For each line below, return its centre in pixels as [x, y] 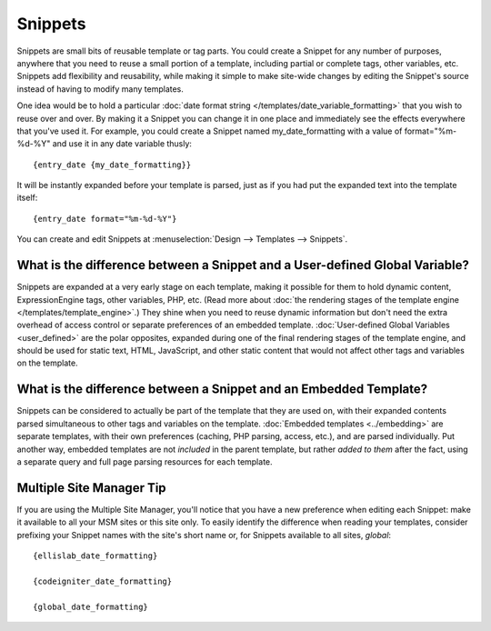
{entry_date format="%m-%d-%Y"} [105, 219]
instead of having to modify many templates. [100, 89]
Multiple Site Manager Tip [92, 488]
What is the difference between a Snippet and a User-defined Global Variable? [243, 265]
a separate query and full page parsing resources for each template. [145, 461]
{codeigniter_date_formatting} [103, 581]
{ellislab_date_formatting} [95, 556]
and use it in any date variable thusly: [122, 144]
